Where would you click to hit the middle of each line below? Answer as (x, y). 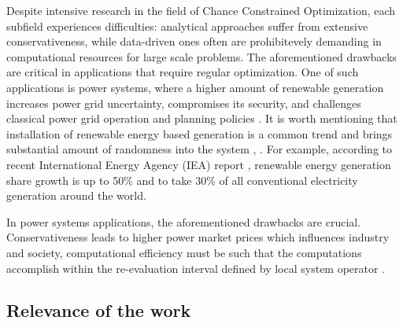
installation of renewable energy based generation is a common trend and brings (200, 133)
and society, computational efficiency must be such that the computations (184, 252)
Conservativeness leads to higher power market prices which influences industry (198, 237)
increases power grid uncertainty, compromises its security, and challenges (184, 103)
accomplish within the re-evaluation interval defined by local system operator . (196, 268)
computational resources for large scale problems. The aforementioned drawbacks (202, 56)
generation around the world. (76, 195)
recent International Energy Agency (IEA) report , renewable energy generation (199, 164)
